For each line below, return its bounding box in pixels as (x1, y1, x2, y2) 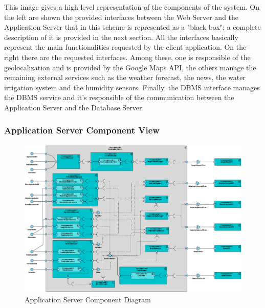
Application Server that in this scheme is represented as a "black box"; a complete (4, 22, 261, 32)
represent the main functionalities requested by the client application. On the (4, 42, 247, 52)
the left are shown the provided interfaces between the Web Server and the (4, 11, 239, 22)
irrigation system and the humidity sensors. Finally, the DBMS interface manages (4, 82, 260, 92)
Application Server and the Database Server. (4, 102, 144, 112)
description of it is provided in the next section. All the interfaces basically (4, 31, 238, 42)
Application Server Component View (4, 124, 160, 137)
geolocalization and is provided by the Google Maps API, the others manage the (4, 62, 256, 72)
